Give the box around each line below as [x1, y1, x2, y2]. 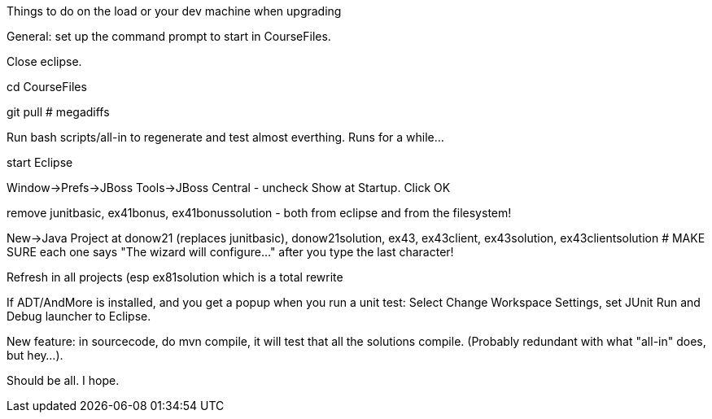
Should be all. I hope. [7, 373, 120, 387]
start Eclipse [7, 155, 73, 169]
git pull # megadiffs [7, 105, 110, 119]
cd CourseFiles [7, 80, 87, 94]
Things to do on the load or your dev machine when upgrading [7, 4, 342, 18]
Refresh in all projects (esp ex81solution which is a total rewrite [7, 270, 343, 284]
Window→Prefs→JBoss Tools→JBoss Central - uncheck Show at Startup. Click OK [7, 181, 451, 194]
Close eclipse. [7, 55, 82, 68]
